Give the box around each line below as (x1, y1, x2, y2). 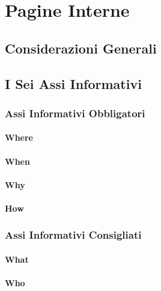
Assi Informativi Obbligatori (5, 105, 145, 120)
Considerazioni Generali (5, 38, 157, 57)
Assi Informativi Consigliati (5, 227, 142, 242)
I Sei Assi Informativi (5, 74, 142, 93)
